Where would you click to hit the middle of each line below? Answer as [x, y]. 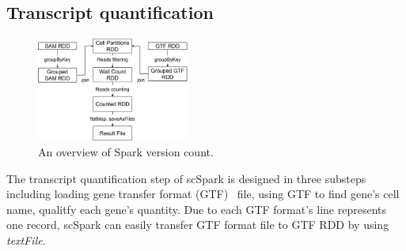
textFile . [26, 240]
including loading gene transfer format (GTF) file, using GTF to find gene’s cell [203, 194]
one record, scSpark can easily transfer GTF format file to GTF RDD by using [198, 225]
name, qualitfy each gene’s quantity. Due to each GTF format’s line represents [197, 209]
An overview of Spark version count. [126, 152]
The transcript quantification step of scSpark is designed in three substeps [186, 178]
